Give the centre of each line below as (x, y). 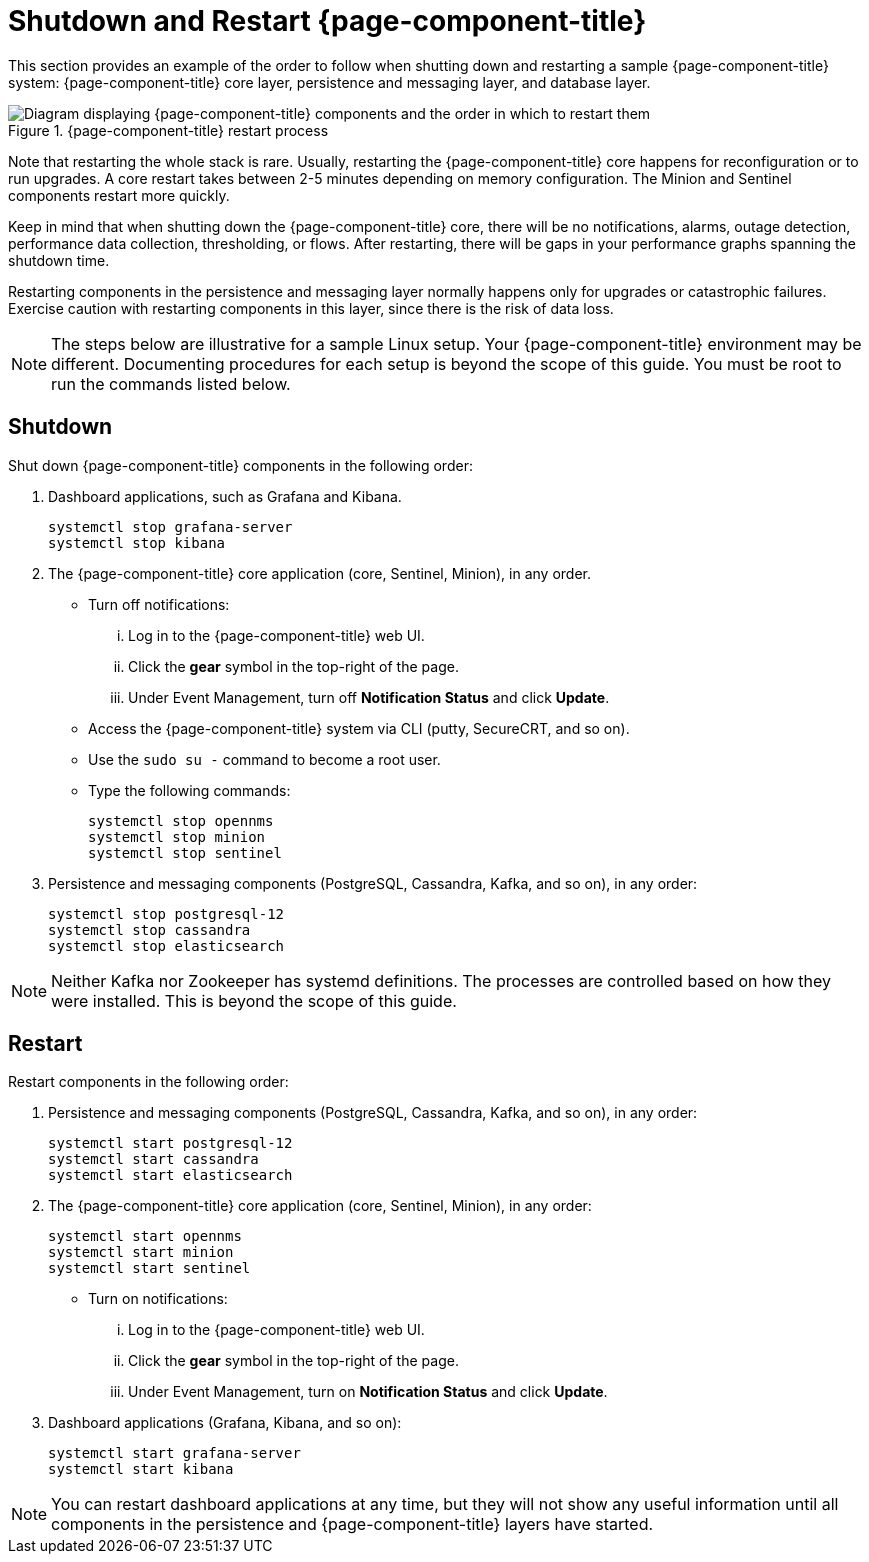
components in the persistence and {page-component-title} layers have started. (352, 1524)
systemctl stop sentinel (185, 852)
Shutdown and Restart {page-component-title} (327, 21)
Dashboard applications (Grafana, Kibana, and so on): (225, 1423)
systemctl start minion (141, 1252)
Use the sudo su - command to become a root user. (264, 759)
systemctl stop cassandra (149, 929)
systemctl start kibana (141, 1469)
